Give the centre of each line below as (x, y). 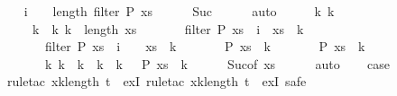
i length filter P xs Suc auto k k (179, 11)
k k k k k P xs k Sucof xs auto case (217, 63)
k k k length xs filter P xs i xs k (168, 28)
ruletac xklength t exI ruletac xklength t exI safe (157, 81)
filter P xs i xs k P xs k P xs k (205, 46)
